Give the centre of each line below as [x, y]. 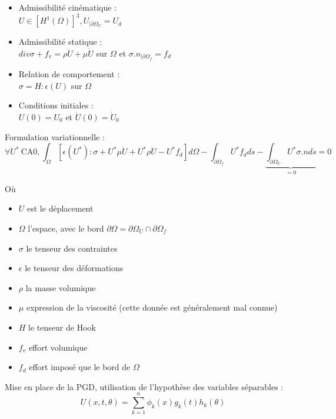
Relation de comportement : [69, 74]
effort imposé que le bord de [80, 367]
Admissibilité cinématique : [68, 7]
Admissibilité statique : [60, 42]
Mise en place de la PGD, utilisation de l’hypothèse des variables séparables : [144, 386]
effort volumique [58, 347]
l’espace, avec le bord [66, 228]
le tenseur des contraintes [72, 248]
